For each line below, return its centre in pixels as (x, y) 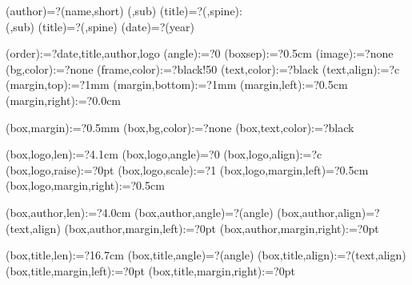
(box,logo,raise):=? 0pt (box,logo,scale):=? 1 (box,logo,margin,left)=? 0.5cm (187, 169)
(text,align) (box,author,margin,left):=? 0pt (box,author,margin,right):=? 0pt (192, 228)
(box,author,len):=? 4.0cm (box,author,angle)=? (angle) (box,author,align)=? (193, 212)
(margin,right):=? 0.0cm (64, 100)
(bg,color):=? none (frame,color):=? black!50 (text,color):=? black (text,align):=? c (203, 68)
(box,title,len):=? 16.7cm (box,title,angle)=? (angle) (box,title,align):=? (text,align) (206, 255)
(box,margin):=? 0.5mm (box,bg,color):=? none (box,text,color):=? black (180, 127)
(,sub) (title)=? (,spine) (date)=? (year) (100, 26)
